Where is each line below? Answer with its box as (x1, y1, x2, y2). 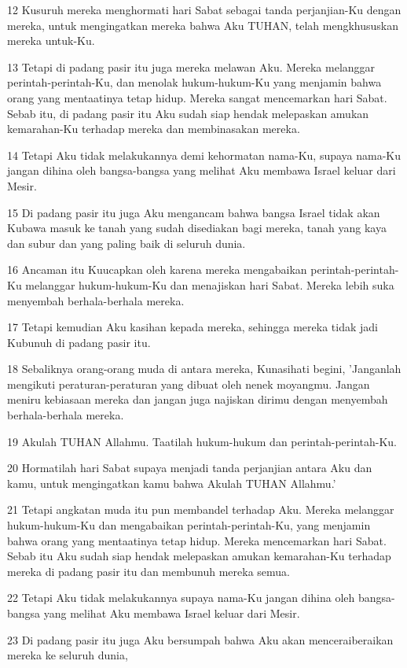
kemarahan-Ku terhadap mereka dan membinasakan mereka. (7, 120, 300, 137)
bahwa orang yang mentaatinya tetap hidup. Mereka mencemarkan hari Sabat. (7, 532, 387, 548)
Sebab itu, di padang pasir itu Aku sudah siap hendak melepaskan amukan (7, 105, 369, 121)
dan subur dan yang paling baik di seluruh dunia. (7, 234, 246, 251)
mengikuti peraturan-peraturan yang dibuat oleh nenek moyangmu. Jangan (7, 375, 370, 392)
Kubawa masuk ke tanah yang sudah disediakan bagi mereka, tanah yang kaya (7, 220, 387, 236)
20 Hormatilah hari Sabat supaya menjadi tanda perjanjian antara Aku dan (7, 459, 372, 476)
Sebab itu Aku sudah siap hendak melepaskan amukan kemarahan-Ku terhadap (7, 548, 391, 564)
